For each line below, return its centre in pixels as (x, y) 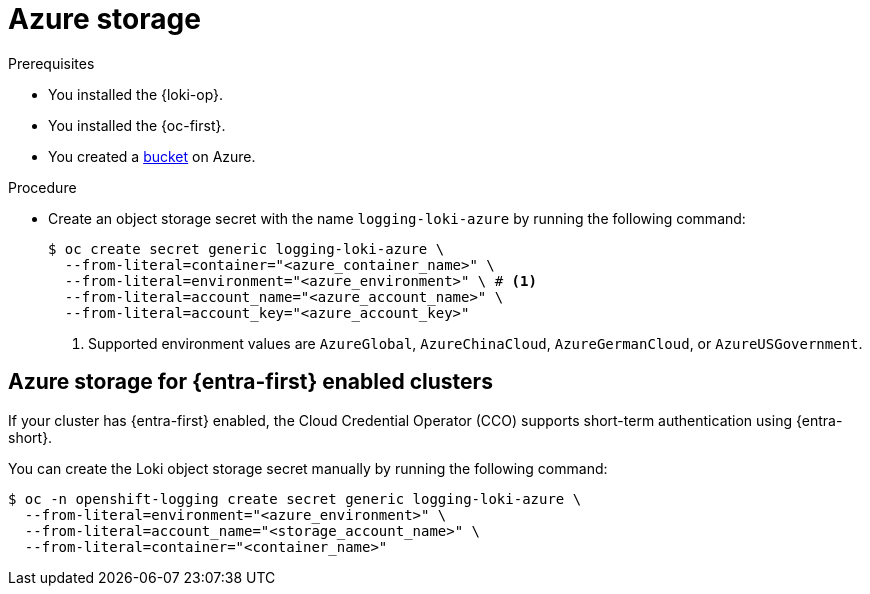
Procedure (42, 187)
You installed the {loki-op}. (136, 94)
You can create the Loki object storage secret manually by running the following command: (308, 468)
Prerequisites (51, 63)
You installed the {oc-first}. (137, 125)
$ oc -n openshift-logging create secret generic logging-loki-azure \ (295, 498)
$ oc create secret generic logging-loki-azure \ (246, 248)
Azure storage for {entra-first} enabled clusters (250, 382)
